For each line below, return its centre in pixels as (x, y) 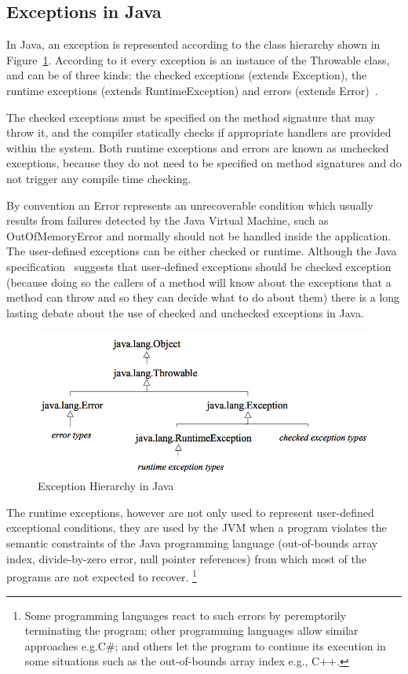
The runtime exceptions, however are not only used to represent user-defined (190, 512)
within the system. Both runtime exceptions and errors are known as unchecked (198, 147)
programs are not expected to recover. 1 (102, 575)
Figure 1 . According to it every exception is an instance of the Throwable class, (198, 59)
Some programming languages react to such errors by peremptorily (186, 615)
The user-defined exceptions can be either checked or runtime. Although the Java (202, 251)
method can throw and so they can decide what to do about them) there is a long (203, 297)
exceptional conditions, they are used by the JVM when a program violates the (197, 527)
